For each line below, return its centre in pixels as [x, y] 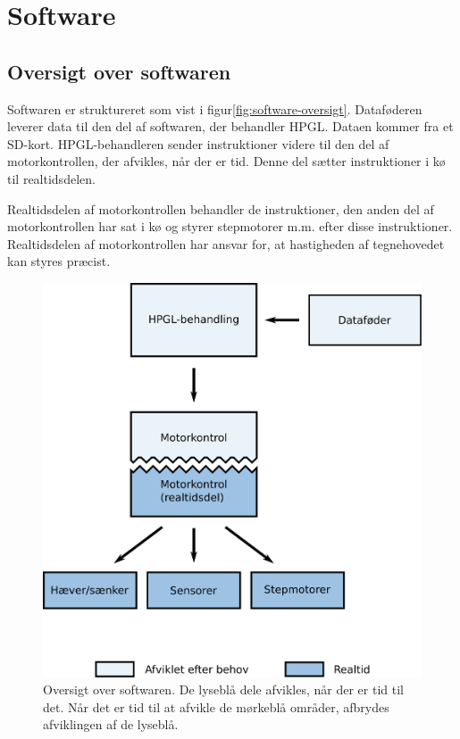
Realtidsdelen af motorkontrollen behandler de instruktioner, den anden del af [221, 208]
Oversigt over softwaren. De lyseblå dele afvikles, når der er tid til [223, 689]
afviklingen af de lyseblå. [111, 724]
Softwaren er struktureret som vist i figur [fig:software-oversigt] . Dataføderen [215, 108]
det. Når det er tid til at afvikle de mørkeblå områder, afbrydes [216, 706]
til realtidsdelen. [51, 178]
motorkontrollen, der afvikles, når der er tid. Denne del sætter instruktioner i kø [226, 161]
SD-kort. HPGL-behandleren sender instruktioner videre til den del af [198, 143]
